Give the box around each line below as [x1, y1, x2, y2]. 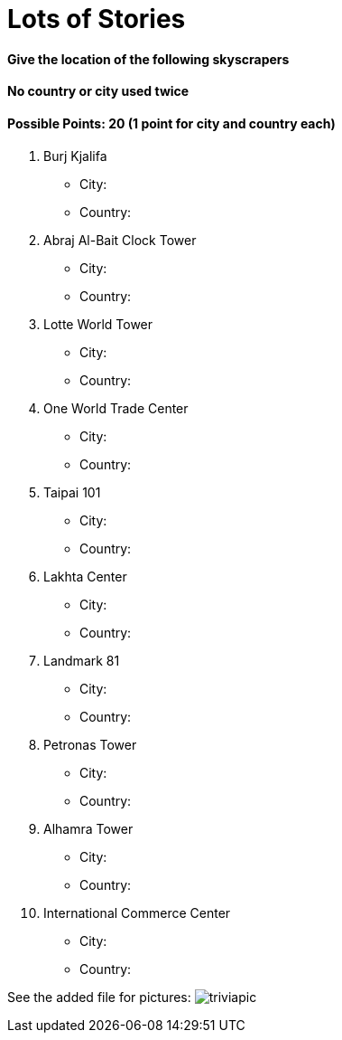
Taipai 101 [43, 484, 101, 500]
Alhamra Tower [43, 820, 134, 837]
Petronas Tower [43, 736, 137, 752]
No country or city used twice [7, 83, 189, 99]
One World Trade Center [43, 400, 189, 416]
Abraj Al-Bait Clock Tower [43, 232, 197, 248]
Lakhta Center [43, 568, 127, 584]
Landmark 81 [43, 652, 120, 668]
